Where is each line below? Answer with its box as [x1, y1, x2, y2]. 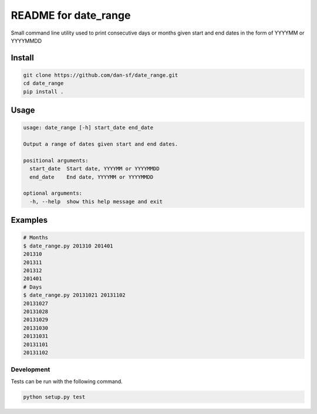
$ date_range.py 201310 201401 [23, 242, 114, 249]
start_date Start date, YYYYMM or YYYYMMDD [29, 165, 160, 172]
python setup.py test [23, 393, 86, 400]
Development [11, 365, 50, 374]
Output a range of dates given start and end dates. [23, 141, 178, 148]
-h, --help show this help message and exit [29, 198, 163, 205]
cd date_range [23, 80, 64, 87]
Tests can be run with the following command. [11, 378, 123, 385]
